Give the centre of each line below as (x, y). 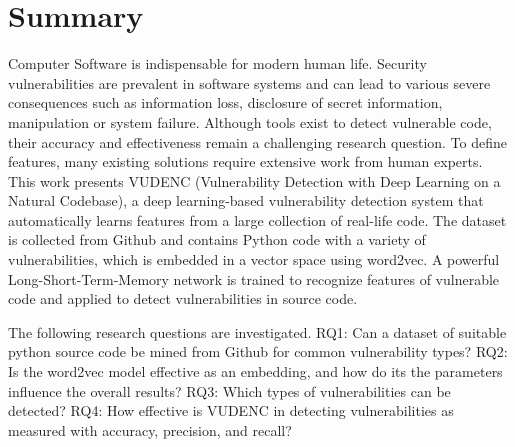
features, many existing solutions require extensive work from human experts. (245, 161)
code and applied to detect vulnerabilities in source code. (183, 298)
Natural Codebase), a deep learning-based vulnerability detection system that (246, 200)
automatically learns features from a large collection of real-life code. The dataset (257, 219)
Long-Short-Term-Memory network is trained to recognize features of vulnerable (254, 278)
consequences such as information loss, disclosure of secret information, (225, 102)
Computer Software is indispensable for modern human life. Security (217, 63)
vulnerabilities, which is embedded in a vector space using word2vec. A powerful (254, 259)
